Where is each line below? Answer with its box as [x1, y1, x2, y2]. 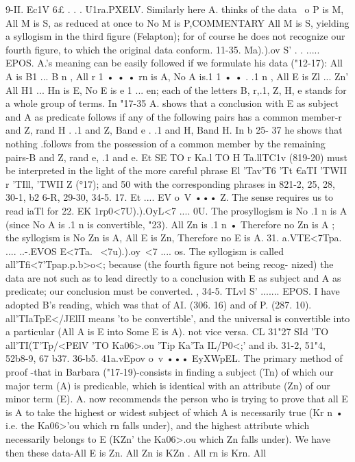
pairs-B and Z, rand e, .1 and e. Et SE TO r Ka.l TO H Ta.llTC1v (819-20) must [5, 149, 348, 164]
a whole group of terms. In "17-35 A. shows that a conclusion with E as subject [5, 96, 339, 110]
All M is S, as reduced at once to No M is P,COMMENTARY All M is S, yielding [5, 15, 350, 29]
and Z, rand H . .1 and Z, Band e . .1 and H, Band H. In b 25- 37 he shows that [5, 123, 343, 137]
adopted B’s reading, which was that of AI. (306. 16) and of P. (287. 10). [5, 297, 312, 312]
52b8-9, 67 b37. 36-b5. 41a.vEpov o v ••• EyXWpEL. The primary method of [5, 351, 343, 365]
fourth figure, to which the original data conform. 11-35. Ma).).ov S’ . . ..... [5, 42, 320, 56]
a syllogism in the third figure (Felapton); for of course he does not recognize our [5, 29, 345, 43]
